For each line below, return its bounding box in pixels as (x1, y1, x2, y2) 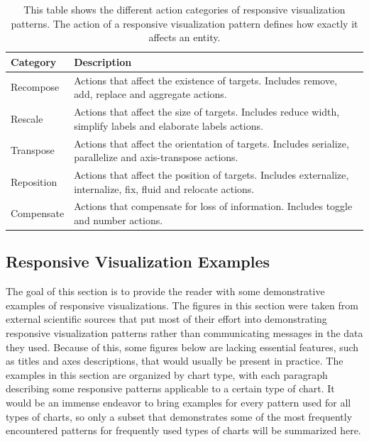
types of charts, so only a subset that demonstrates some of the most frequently (6, 409, 353, 424)
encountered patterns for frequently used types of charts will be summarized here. (6, 423, 361, 438)
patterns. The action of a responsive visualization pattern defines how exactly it (11, 16, 358, 31)
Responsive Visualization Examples (6, 250, 270, 272)
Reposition (11, 174, 57, 189)
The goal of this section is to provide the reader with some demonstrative (6, 284, 325, 299)
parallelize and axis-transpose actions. (74, 150, 238, 165)
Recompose (11, 79, 60, 94)
